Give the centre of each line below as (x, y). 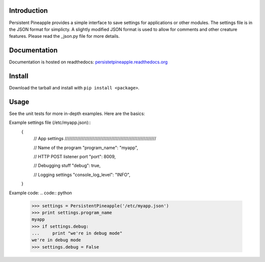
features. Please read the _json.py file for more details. (64, 36)
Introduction (28, 11)
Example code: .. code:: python (40, 193)
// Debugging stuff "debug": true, (67, 166)
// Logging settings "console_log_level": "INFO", (82, 175)
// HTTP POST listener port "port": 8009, (75, 156)
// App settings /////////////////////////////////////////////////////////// (95, 139)
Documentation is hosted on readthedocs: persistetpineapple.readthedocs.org (88, 62)
